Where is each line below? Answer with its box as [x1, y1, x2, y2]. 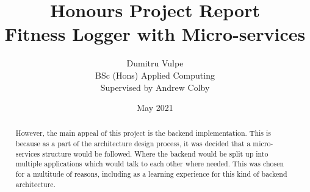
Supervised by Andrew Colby [100, 80, 210, 93]
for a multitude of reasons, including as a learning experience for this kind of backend [15, 169, 287, 179]
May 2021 [137, 101, 173, 114]
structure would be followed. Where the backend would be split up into [42, 148, 269, 158]
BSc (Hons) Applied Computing [95, 68, 215, 81]
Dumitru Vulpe [126, 57, 184, 69]
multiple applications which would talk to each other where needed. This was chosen [15, 158, 284, 169]
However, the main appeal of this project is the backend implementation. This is [15, 128, 271, 138]
